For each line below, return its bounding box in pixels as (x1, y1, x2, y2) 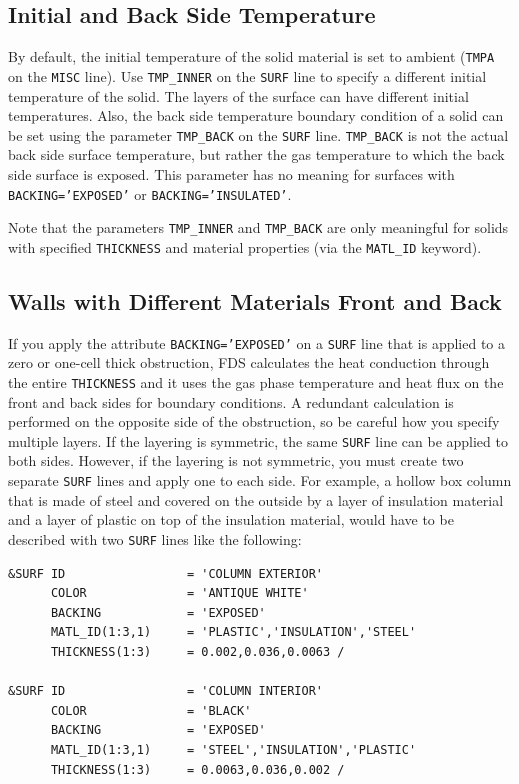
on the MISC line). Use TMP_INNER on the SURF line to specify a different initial (8, 65, 487, 86)
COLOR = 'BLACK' (50, 703, 252, 718)
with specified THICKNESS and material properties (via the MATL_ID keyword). (8, 236, 482, 257)
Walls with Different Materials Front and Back (8, 285, 502, 316)
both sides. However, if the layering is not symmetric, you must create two (8, 450, 464, 471)
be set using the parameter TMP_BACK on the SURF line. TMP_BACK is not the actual (8, 124, 509, 145)
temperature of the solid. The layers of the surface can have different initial (8, 85, 469, 106)
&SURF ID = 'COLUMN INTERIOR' (8, 684, 323, 699)
